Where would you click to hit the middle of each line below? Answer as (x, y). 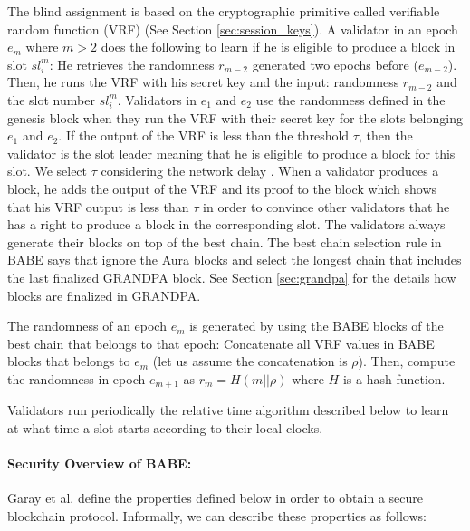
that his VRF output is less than (98, 206)
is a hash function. (394, 378)
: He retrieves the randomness (132, 64)
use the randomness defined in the (350, 99)
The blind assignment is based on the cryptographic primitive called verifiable (224, 11)
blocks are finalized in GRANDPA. (104, 295)
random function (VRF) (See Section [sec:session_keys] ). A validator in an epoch (233, 29)
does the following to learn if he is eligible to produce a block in (278, 47)
